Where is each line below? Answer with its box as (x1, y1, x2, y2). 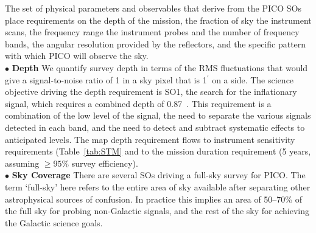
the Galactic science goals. (5, 216, 103, 229)
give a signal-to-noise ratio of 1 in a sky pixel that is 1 (5, 73, 207, 86)
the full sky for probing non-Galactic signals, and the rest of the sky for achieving (5, 204, 310, 217)
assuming (5, 156, 40, 169)
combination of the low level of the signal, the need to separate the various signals (5, 109, 311, 122)
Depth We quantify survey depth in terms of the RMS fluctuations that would (12, 61, 308, 74)
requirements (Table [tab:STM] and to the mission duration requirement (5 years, (5, 145, 311, 158)
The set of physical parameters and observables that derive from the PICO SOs (5, 2, 301, 14)
